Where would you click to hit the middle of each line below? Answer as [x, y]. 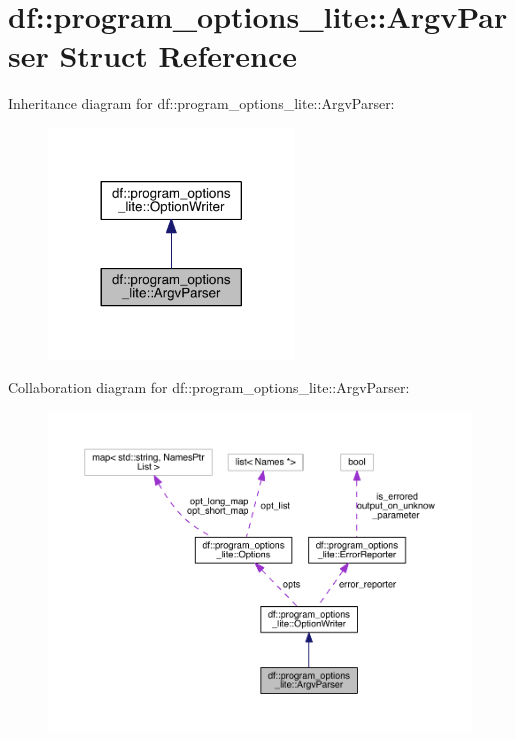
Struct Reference [178, 55]
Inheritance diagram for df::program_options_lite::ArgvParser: [201, 103]
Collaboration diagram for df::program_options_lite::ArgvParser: [209, 387]
